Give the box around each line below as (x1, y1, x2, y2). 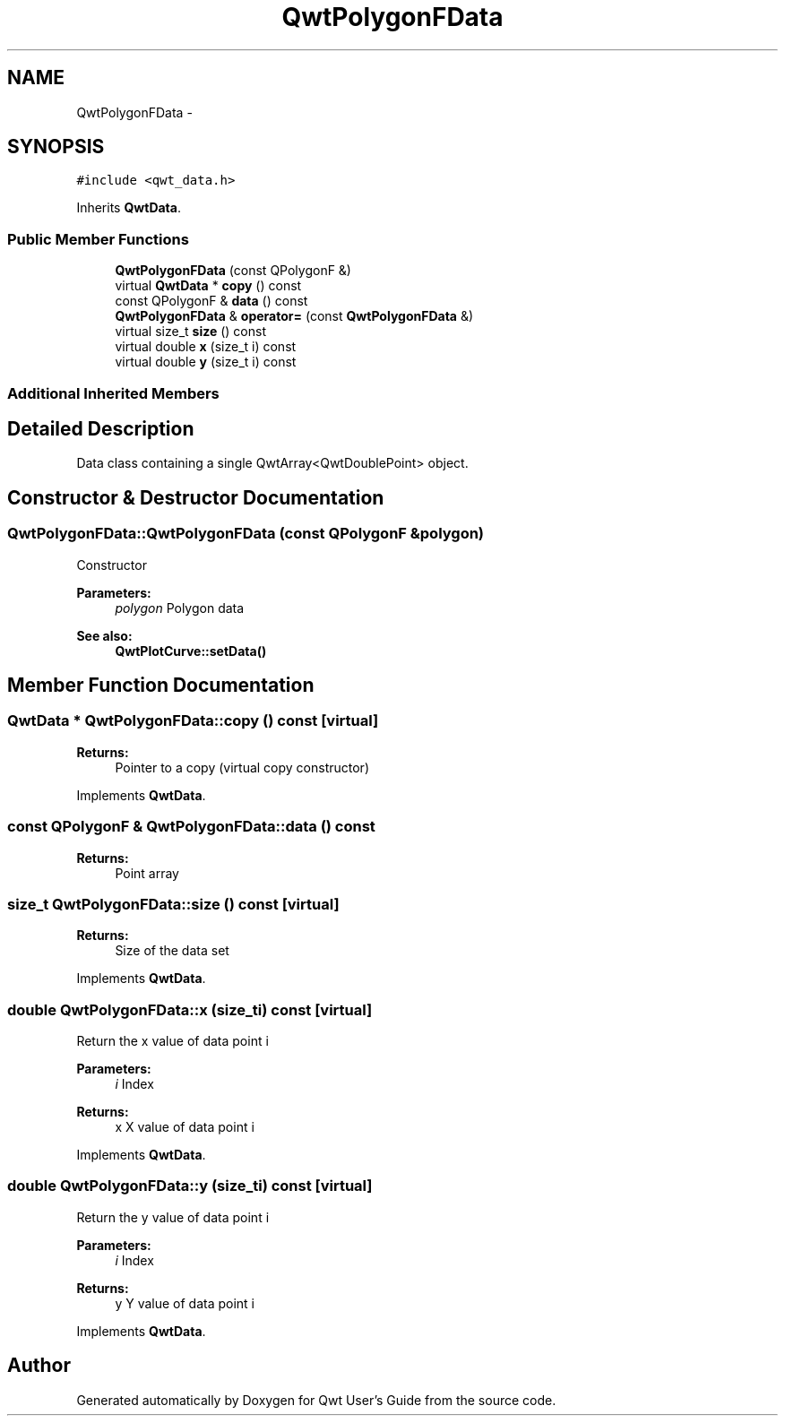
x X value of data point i (115, 1119, 254, 1135)
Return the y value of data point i (76, 1209, 270, 1225)
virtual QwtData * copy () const (115, 278, 302, 294)
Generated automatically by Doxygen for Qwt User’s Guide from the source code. (76, 1392, 556, 1408)
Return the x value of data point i (76, 1033, 269, 1049)
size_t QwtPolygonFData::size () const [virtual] (7, 894, 340, 913)
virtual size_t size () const (115, 323, 267, 340)
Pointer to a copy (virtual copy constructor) (115, 759, 369, 775)
